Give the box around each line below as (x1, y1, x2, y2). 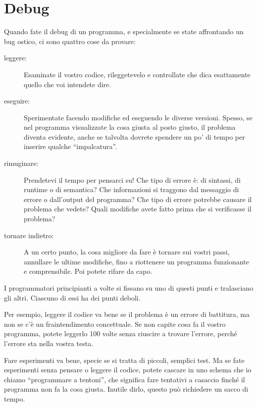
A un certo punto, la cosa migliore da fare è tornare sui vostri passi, (24, 247, 230, 257)
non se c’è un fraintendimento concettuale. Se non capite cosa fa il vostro (4, 318, 226, 329)
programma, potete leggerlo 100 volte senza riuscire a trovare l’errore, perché (4, 328, 237, 339)
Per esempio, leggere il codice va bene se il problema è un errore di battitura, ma (4, 309, 250, 319)
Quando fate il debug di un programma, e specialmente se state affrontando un (4, 26, 244, 37)
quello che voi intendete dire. (24, 79, 111, 89)
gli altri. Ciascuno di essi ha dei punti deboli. (4, 292, 141, 303)
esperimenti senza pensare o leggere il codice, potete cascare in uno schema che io (4, 364, 252, 375)
